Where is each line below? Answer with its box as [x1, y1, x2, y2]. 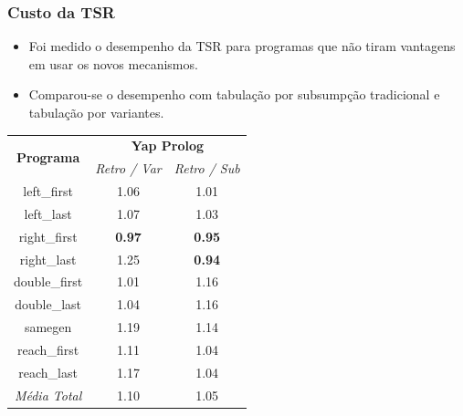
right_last [19, 249, 77, 268]
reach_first [17, 339, 79, 359]
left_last [24, 203, 72, 223]
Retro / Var [95, 159, 162, 178]
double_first [14, 272, 83, 291]
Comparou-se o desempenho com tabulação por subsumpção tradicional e [28, 85, 440, 104]
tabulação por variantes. [28, 103, 164, 121]
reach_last [18, 362, 78, 381]
